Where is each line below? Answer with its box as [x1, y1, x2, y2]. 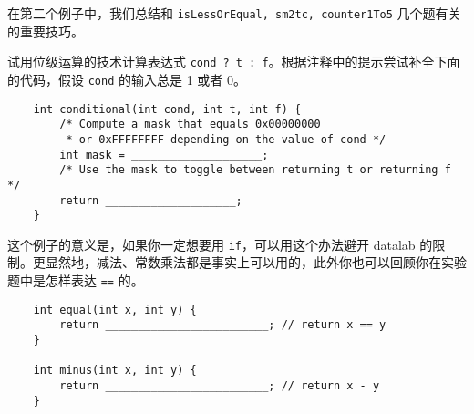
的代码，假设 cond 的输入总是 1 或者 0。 [7, 69, 246, 88]
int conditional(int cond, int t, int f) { [33, 102, 302, 116]
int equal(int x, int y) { [33, 303, 197, 316]
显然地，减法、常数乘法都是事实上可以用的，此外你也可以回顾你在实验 [45, 253, 467, 272]
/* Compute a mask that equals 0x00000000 [59, 118, 321, 131]
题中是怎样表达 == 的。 [7, 271, 144, 290]
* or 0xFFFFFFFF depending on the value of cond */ [66, 132, 386, 146]
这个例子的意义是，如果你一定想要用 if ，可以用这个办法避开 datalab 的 [7, 234, 433, 254]
